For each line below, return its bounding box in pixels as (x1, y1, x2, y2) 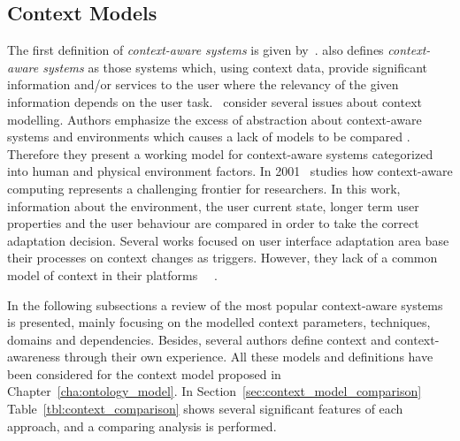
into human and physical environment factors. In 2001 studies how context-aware (7, 162, 453, 180)
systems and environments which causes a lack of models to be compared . (7, 127, 410, 146)
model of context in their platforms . (7, 265, 218, 284)
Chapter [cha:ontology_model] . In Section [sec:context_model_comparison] (7, 382, 422, 400)
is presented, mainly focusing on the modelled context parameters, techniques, (7, 313, 431, 331)
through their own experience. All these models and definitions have (64, 347, 433, 366)
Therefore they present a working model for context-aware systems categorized (7, 144, 433, 163)
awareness (7, 347, 61, 366)
